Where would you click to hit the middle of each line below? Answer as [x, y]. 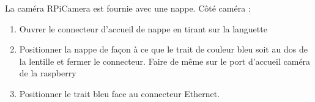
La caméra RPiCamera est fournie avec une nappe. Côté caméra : [128, 8]
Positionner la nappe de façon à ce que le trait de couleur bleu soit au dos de [163, 49]
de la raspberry [48, 73]
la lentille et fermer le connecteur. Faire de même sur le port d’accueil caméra [165, 61]
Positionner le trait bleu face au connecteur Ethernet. [120, 93]
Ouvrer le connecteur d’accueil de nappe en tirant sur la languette [143, 28]
